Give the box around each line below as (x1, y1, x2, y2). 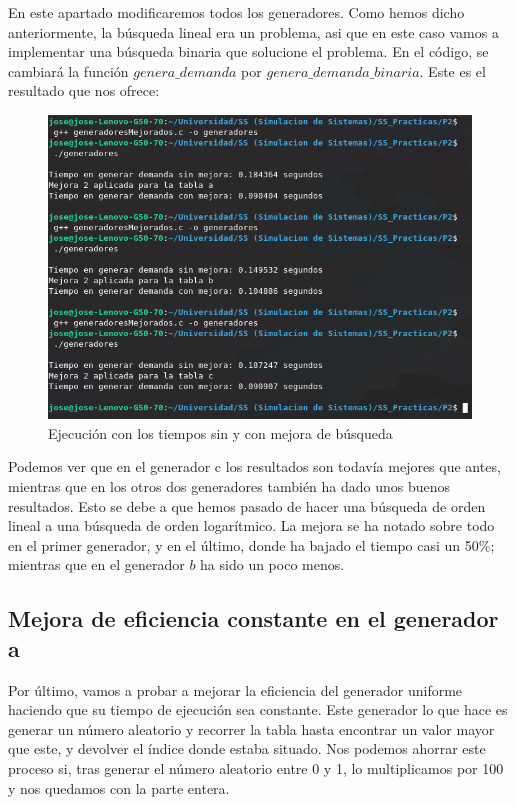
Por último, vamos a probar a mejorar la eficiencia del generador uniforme (8, 679, 463, 700)
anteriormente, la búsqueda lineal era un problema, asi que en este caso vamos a (8, 21, 499, 42)
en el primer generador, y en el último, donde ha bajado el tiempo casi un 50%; (8, 534, 495, 555)
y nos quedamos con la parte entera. (8, 777, 230, 798)
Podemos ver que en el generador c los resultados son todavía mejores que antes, (8, 456, 501, 477)
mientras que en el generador (8, 554, 185, 575)
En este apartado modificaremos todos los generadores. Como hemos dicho (8, 2, 465, 22)
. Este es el (419, 60, 486, 81)
